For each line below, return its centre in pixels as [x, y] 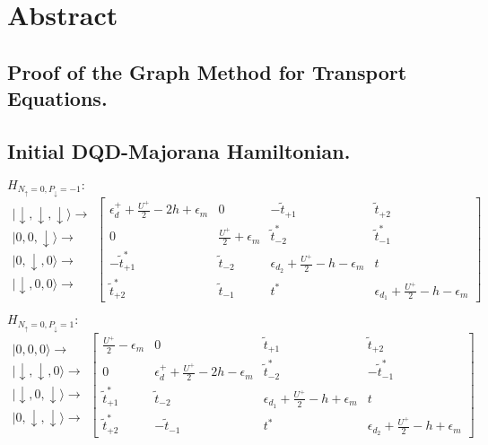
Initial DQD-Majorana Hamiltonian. [179, 150]
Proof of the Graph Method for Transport [207, 71]
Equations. [57, 98]
